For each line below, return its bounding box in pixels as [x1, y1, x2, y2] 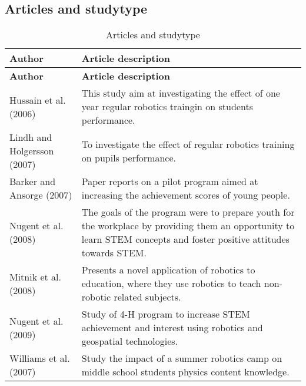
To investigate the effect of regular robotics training [81, 137, 295, 151]
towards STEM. [81, 246, 147, 260]
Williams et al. [9, 351, 70, 365]
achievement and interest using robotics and [81, 321, 263, 335]
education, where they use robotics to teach [81, 276, 261, 291]
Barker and [9, 174, 56, 189]
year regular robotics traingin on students [81, 100, 253, 114]
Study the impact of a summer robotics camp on [81, 351, 282, 365]
